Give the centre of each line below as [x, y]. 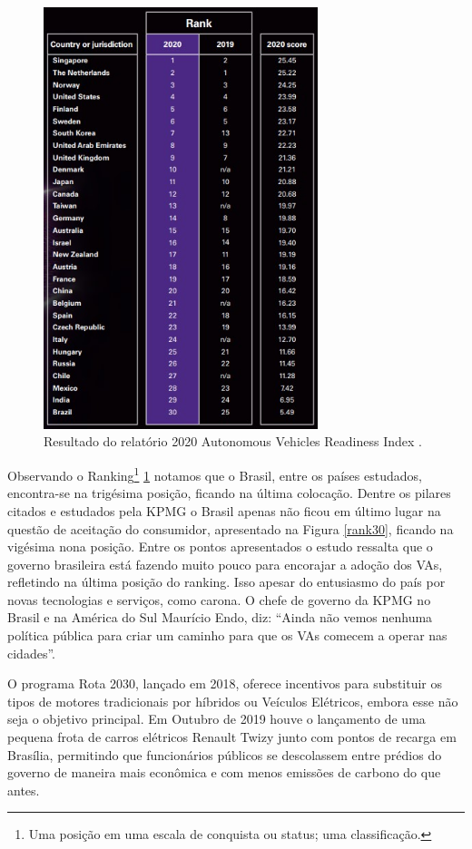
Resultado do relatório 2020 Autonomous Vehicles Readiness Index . [233, 441]
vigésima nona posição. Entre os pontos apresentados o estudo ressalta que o [220, 546]
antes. [24, 790]
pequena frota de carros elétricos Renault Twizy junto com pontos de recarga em [232, 737]
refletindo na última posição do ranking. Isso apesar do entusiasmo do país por [226, 582]
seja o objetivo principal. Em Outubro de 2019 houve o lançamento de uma [216, 719]
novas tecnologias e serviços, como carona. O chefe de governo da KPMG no [219, 599]
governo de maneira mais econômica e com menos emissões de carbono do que [224, 772]
